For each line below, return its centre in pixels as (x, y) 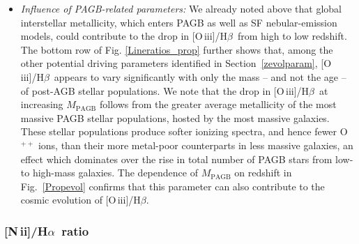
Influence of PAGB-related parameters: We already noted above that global (181, 8)
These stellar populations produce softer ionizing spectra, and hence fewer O (184, 131)
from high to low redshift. (292, 36)
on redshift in (263, 173)
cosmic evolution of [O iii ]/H (81, 200)
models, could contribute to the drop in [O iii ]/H (124, 36)
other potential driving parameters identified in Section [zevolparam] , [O (176, 63)
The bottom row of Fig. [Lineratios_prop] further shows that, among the (177, 49)
